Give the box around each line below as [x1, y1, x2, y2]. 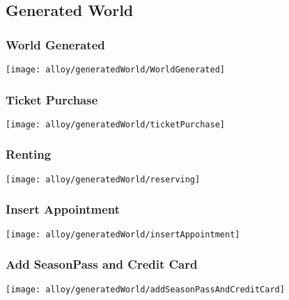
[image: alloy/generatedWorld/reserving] [6, 174, 201, 184]
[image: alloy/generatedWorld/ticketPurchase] [6, 119, 225, 129]
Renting [6, 145, 52, 163]
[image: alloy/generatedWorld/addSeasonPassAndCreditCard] [6, 284, 285, 294]
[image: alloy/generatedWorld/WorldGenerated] [6, 65, 225, 74]
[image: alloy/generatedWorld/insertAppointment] [6, 229, 240, 239]
